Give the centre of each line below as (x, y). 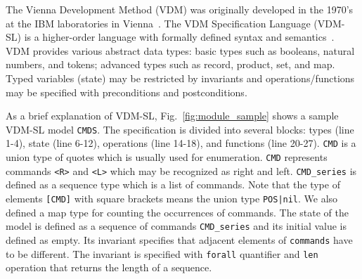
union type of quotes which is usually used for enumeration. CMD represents (167, 157)
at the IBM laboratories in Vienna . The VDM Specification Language (158, 23)
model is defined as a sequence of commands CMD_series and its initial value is (176, 226)
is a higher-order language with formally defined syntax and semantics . (179, 37)
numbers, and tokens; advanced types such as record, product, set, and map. (170, 64)
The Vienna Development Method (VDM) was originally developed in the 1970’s (180, 9)
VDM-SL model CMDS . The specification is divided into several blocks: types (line (180, 129)
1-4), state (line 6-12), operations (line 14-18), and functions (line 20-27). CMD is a (181, 143)
